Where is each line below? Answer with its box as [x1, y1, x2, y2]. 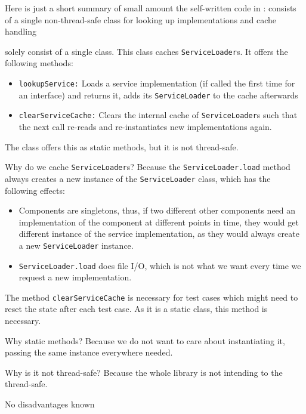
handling [5, 25, 36, 38]
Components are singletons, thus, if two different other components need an [18, 204, 296, 217]
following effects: [5, 184, 65, 196]
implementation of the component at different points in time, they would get [18, 215, 299, 228]
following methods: [5, 57, 73, 69]
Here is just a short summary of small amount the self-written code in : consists [5, 2, 296, 14]
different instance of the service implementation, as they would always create [18, 227, 299, 240]
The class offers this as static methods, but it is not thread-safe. [5, 140, 239, 153]
